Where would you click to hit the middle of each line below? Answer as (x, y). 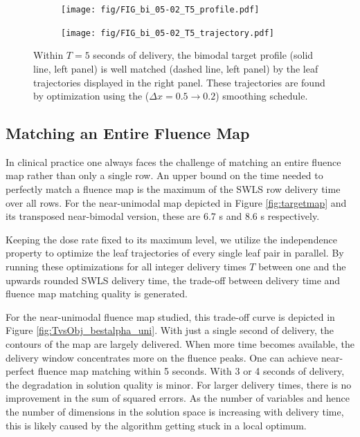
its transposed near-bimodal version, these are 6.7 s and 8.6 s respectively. (163, 216)
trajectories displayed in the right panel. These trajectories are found (179, 82)
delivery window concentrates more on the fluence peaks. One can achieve (162, 357)
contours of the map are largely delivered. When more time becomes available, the (180, 344)
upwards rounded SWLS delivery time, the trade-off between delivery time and (173, 280)
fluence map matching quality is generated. (97, 294)
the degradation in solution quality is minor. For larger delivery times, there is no (179, 384)
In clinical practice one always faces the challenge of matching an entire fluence (173, 161)
